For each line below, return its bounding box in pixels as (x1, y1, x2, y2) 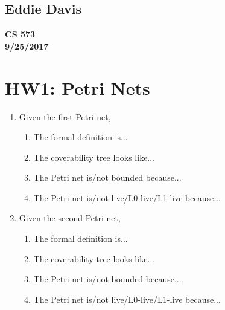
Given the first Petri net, (19, 110, 111, 123)
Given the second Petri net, (19, 212, 121, 224)
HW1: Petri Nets (5, 75, 150, 100)
